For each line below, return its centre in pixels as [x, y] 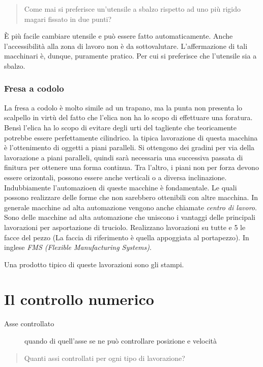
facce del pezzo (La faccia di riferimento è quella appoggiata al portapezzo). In [127, 237]
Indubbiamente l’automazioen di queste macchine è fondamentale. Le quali [121, 187]
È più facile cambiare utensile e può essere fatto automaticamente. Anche [119, 36]
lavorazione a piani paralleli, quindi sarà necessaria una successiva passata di [124, 157]
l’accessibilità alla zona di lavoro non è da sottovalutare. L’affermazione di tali [126, 46]
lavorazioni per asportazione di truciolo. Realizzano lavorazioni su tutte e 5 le [125, 227]
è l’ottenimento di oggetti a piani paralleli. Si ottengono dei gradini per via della [129, 147]
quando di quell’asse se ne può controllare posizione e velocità [121, 341]
